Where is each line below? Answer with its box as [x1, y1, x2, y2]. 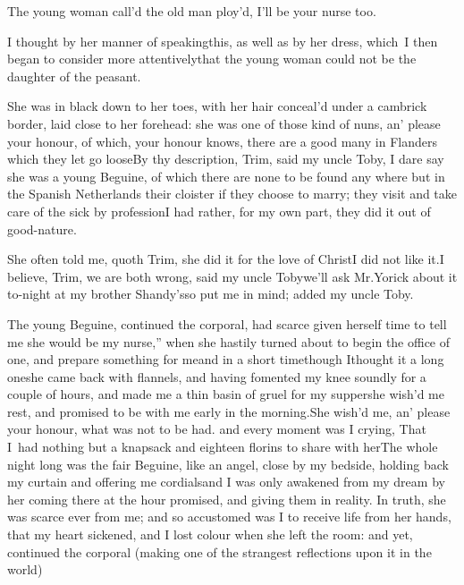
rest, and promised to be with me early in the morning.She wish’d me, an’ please [7, 402, 451, 420]
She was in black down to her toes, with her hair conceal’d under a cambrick [7, 97, 427, 115]
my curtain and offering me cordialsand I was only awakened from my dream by [7, 472, 445, 491]
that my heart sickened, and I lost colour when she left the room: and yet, [7, 525, 413, 544]
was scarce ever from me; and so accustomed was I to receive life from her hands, [7, 507, 451, 526]
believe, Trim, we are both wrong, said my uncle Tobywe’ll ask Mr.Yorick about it [7, 267, 458, 285]
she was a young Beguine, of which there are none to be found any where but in [7, 166, 445, 185]
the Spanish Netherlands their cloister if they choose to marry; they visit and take [7, 184, 458, 203]
